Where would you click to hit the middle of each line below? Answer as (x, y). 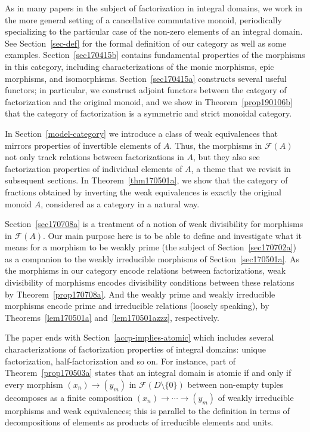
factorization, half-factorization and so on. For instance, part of (120, 361)
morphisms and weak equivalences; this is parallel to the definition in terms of (147, 410)
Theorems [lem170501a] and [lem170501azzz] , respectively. (112, 317)
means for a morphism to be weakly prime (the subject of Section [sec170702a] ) (151, 247)
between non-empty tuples (235, 384)
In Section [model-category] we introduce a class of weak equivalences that (141, 133)
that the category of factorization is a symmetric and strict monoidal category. (148, 113)
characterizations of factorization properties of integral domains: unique (136, 349)
